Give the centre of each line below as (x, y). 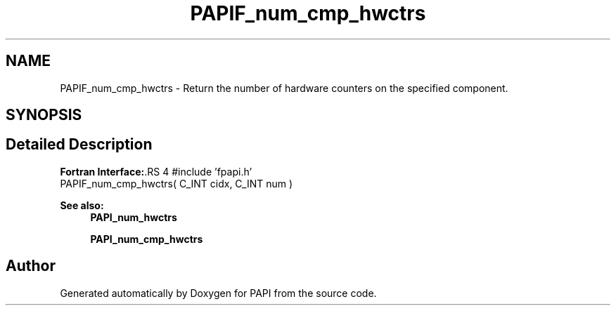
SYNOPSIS (44, 115)
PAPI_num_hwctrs (134, 217)
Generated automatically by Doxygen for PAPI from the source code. (218, 293)
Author (31, 266)
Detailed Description (79, 145)
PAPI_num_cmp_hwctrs (147, 239)
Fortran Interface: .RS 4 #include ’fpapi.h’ (156, 171)
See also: (82, 205)
